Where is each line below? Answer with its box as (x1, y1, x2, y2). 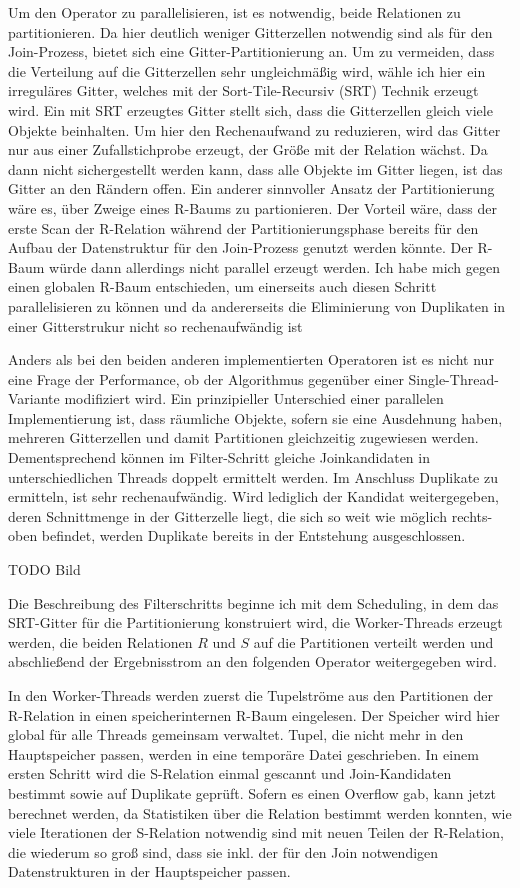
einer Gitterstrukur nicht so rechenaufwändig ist (8, 315, 303, 336)
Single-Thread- (408, 368, 499, 389)
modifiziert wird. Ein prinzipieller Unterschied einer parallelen (64, 388, 444, 409)
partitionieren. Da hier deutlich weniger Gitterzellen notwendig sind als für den (8, 21, 493, 42)
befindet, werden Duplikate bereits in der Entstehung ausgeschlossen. (41, 525, 466, 546)
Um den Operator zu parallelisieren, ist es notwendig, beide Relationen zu (8, 2, 461, 22)
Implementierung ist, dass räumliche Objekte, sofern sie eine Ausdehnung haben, (8, 407, 503, 428)
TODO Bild (8, 559, 81, 580)
